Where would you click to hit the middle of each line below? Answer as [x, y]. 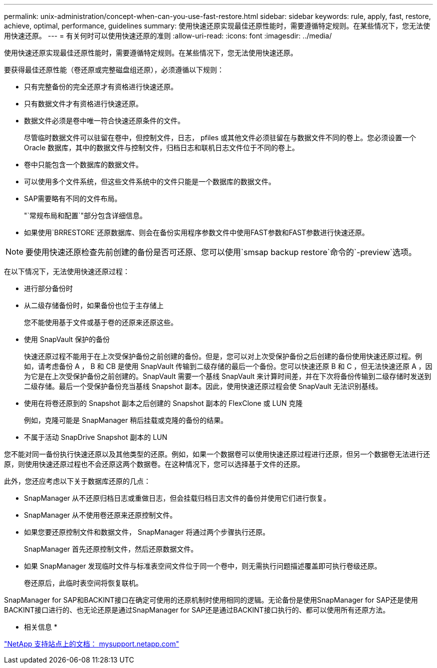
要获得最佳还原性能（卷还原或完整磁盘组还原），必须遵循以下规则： [114, 70]
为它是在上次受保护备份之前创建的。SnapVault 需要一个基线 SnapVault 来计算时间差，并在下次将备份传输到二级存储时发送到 [228, 376]
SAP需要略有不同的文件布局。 [73, 198]
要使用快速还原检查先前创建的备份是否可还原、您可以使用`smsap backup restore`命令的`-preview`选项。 [221, 252]
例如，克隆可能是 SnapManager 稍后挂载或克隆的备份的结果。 [126, 420]
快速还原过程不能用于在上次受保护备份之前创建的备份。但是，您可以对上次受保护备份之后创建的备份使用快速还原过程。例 [223, 356]
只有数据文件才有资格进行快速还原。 [83, 104]
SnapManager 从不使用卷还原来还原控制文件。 [101, 515]
